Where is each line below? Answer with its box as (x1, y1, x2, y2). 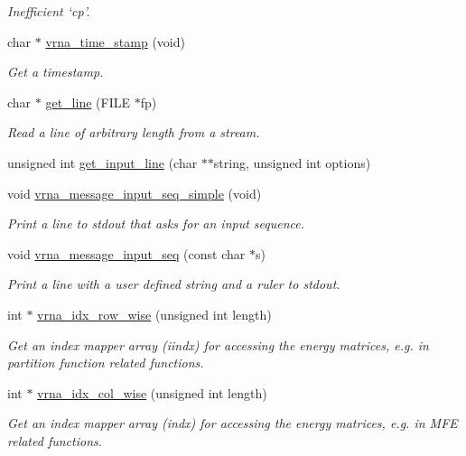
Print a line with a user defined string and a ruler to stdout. (7, 275, 340, 293)
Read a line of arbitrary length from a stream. (7, 123, 260, 142)
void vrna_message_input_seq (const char (7, 244, 246, 263)
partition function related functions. (7, 353, 204, 372)
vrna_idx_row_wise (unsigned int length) (37, 304, 272, 323)
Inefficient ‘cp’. (7, 2, 90, 20)
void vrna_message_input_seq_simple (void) (7, 183, 262, 202)
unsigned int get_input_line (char (7, 153, 198, 172)
